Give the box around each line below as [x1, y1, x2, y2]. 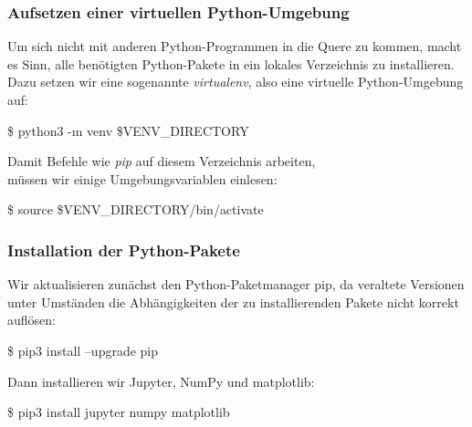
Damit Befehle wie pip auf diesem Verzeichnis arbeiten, [7, 151, 316, 171]
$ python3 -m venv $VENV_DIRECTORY [7, 120, 249, 140]
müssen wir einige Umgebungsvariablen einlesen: [7, 169, 278, 188]
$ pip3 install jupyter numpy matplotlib [7, 402, 230, 422]
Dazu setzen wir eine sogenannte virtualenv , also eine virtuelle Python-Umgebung [7, 72, 464, 91]
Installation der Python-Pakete [7, 238, 240, 261]
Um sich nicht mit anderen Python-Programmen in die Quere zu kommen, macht [7, 36, 462, 56]
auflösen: [7, 310, 56, 329]
